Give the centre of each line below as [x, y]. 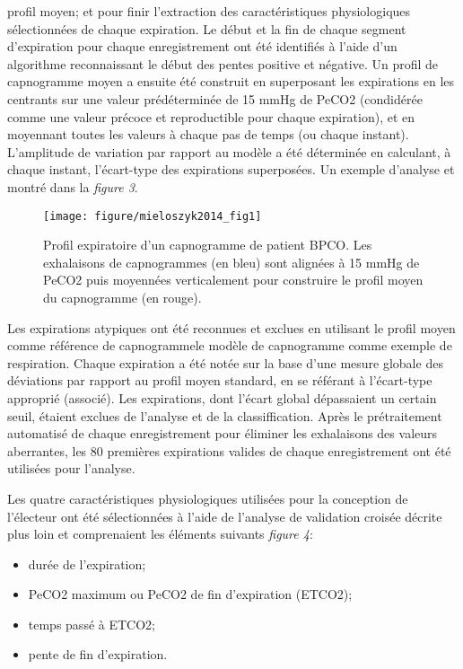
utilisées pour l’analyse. [71, 468]
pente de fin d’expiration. [98, 654]
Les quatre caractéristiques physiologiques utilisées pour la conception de [208, 498]
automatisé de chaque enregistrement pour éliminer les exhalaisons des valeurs [223, 433]
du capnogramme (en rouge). [122, 297]
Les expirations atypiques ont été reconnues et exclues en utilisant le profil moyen [231, 327]
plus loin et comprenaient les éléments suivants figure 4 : [160, 534]
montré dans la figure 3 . [73, 186]
